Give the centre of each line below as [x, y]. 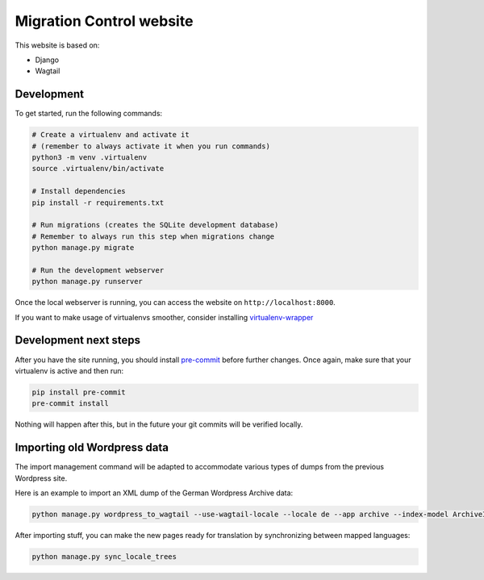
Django [47, 60]
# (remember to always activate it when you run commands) [151, 146]
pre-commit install [70, 404]
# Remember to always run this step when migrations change [153, 236]
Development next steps [78, 340]
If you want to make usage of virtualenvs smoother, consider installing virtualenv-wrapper [164, 317]
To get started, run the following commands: [89, 114]
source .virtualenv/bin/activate [98, 169]
